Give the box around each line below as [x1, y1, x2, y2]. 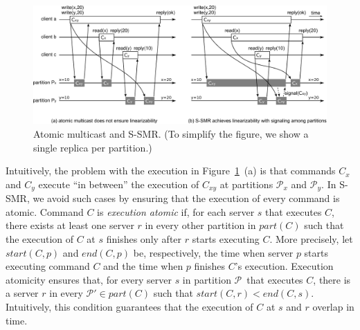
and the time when [103, 259, 183, 273]
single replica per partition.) [33, 140, 152, 154]
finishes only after [106, 232, 182, 246]
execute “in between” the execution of [38, 176, 199, 191]
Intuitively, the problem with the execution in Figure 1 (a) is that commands [6, 163, 336, 178]
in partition [182, 272, 231, 286]
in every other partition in [145, 218, 256, 232]
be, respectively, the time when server [133, 245, 294, 259]
